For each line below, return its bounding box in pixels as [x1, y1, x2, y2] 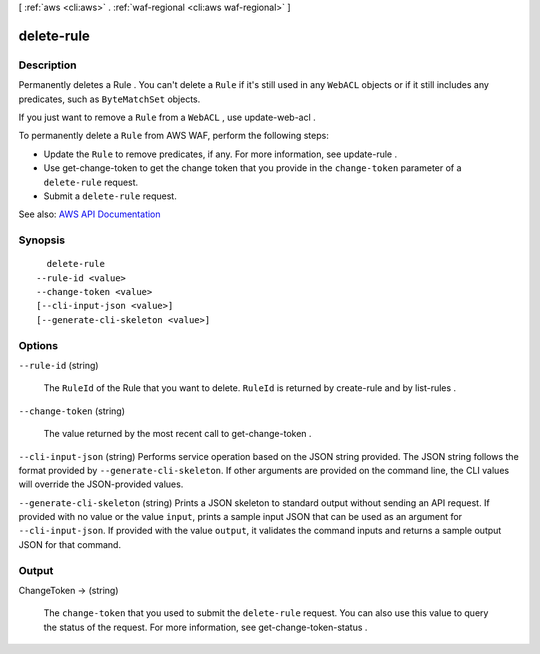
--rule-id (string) [18, 359, 99, 371]
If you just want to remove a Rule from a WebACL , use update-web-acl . [18, 111, 317, 123]
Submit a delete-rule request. [43, 190, 177, 202]
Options [18, 338, 59, 352]
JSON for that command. [18, 538, 122, 550]
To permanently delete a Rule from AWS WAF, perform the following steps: [18, 130, 329, 142]
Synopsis [18, 233, 65, 247]
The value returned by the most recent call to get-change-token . [43, 428, 312, 440]
